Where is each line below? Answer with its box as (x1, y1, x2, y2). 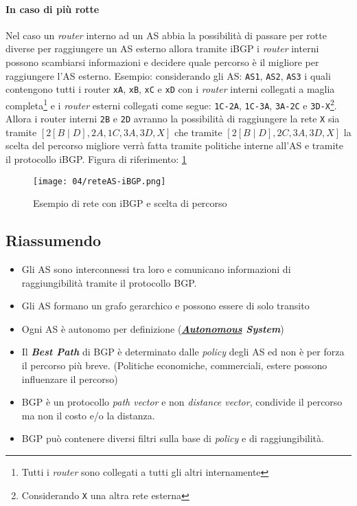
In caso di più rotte (5, 1, 100, 16)
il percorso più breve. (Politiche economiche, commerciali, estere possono (21, 358, 327, 373)
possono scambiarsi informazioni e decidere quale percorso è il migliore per (5, 54, 319, 69)
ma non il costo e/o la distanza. (21, 408, 155, 422)
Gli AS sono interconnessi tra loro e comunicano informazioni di (21, 262, 291, 276)
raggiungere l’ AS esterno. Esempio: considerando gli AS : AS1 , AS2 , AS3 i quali (5, 68, 331, 82)
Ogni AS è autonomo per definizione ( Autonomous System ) (21, 321, 284, 335)
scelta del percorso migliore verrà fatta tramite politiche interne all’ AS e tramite (5, 138, 344, 153)
